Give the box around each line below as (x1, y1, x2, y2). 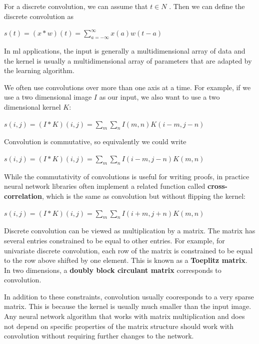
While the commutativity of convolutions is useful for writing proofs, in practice (4, 171, 249, 181)
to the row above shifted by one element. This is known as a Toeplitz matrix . (4, 255, 247, 265)
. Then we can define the (169, 1, 245, 11)
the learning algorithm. (4, 65, 74, 76)
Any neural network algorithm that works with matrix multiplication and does (4, 311, 245, 321)
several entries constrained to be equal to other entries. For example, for (4, 235, 225, 245)
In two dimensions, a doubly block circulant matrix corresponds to (4, 264, 221, 275)
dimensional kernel (4, 101, 61, 112)
